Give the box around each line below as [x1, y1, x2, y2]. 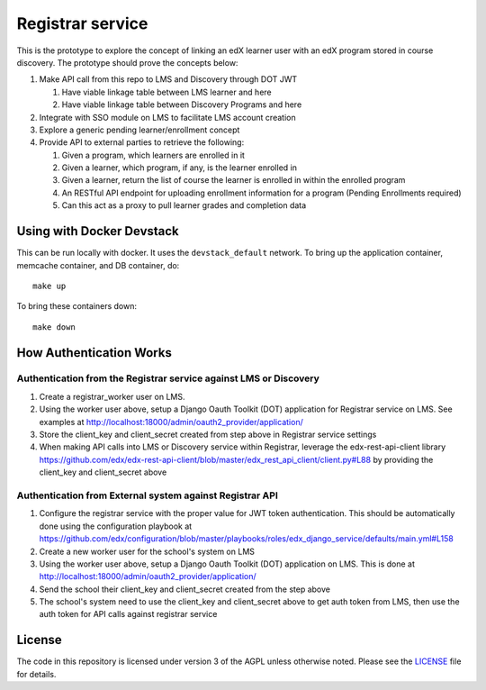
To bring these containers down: [16, 301, 138, 312]
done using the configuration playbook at [39, 521, 193, 531]
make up [32, 280, 67, 291]
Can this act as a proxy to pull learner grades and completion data [61, 200, 307, 211]
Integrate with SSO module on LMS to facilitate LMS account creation [39, 112, 296, 123]
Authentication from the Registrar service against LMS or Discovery [16, 372, 319, 385]
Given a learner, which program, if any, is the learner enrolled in [61, 162, 297, 173]
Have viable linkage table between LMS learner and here [61, 86, 272, 97]
